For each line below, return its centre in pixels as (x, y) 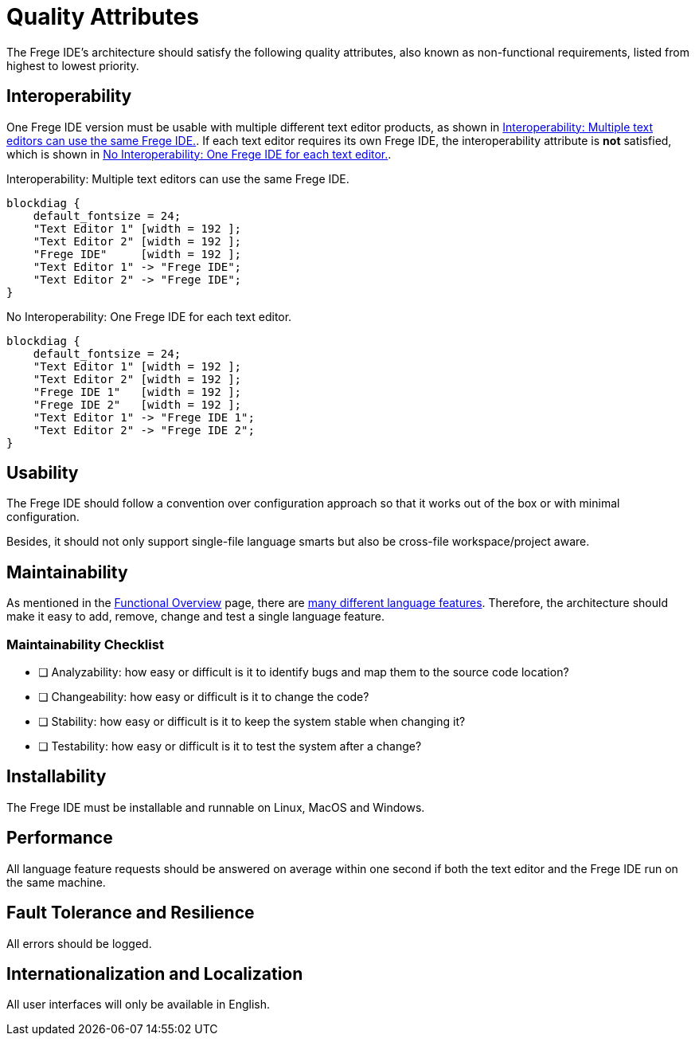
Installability (57, 777)
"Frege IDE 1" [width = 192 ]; (137, 392)
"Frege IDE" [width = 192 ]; (137, 254)
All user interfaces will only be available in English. (139, 1005)
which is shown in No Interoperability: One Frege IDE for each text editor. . (199, 154)
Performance (60, 838)
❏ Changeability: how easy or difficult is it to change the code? (204, 697)
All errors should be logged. (79, 943)
